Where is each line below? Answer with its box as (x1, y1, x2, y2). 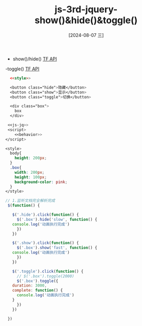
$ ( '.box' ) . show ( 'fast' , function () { (16, 245, 97, 251)
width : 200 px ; (14, 170, 45, 175)
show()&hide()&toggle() (34, 14, 138, 26)
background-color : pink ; (14, 179, 68, 185)
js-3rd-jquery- (54, 4, 118, 15)
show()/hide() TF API (12, 55, 57, 62)
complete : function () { (12, 288, 63, 293)
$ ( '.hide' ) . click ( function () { (12, 212, 79, 217)
